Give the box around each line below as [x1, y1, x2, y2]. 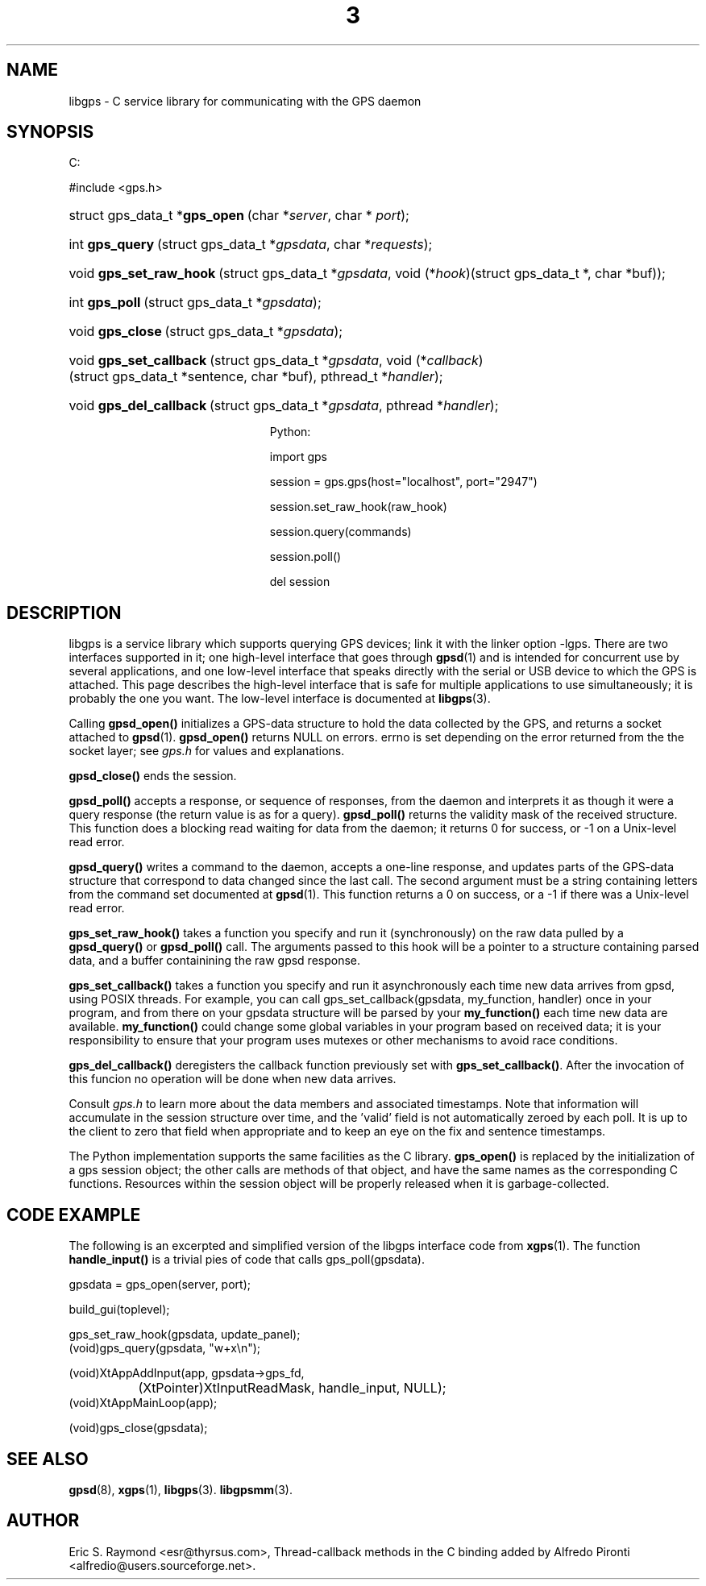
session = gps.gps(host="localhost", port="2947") [269, 475, 538, 489]
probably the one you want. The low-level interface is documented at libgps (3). [69, 691, 491, 706]
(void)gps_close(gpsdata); [69, 1421, 208, 1435]
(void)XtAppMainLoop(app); [69, 1396, 218, 1410]
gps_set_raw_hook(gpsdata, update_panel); [69, 1327, 301, 1342]
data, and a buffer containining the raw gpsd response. [69, 953, 361, 968]
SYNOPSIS [6, 122, 94, 143]
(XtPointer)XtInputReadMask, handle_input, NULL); [138, 1380, 446, 1397]
